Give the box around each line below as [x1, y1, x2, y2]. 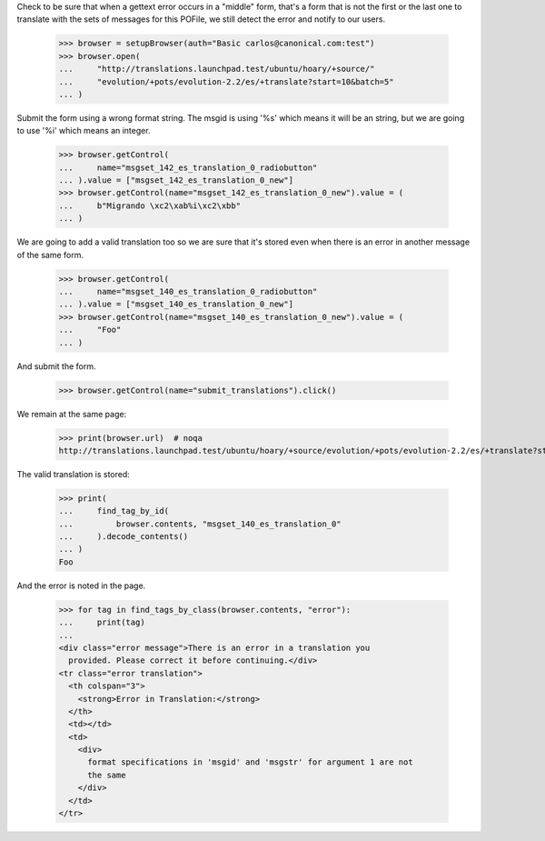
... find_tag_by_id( [58, 506, 170, 516]
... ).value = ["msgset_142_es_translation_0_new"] [58, 175, 294, 185]
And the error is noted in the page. [16, 580, 146, 591]
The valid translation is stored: [16, 468, 131, 479]
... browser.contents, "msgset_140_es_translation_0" [58, 518, 342, 529]
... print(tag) [58, 617, 145, 627]
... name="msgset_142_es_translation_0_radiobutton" [58, 162, 318, 173]
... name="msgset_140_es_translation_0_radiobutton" [58, 286, 318, 296]
